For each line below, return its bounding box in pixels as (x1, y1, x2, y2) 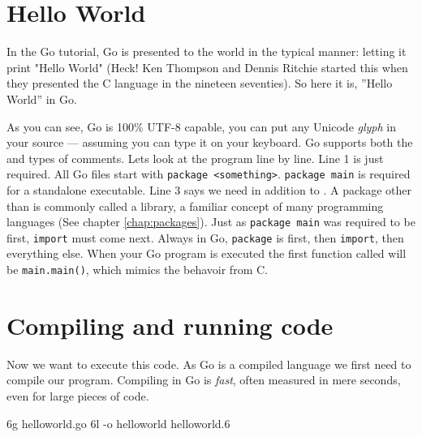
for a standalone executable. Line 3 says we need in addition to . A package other (6, 181, 412, 198)
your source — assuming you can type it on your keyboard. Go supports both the (6, 134, 413, 151)
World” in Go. (6, 90, 77, 107)
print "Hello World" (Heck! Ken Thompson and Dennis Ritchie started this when (6, 58, 408, 75)
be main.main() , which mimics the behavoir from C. (6, 261, 268, 278)
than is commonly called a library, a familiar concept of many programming (6, 197, 384, 214)
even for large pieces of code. (6, 388, 149, 404)
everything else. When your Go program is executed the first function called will (6, 245, 407, 262)
